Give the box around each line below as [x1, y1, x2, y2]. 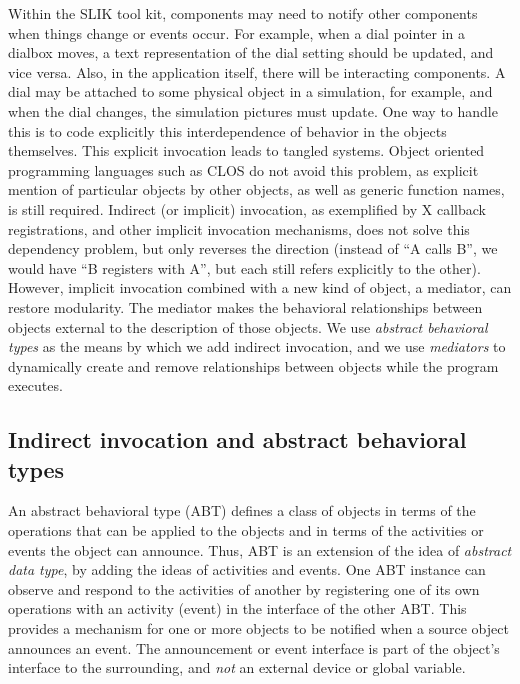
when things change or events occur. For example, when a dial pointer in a [8, 22, 466, 43]
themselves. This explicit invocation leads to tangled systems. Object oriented [8, 140, 485, 161]
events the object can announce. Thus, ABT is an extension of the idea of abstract [8, 539, 512, 560]
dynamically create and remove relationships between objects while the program [8, 355, 499, 376]
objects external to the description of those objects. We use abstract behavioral [8, 316, 488, 337]
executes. [8, 375, 63, 396]
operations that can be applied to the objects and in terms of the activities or [8, 520, 484, 541]
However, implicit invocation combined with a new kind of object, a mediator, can [8, 277, 512, 298]
